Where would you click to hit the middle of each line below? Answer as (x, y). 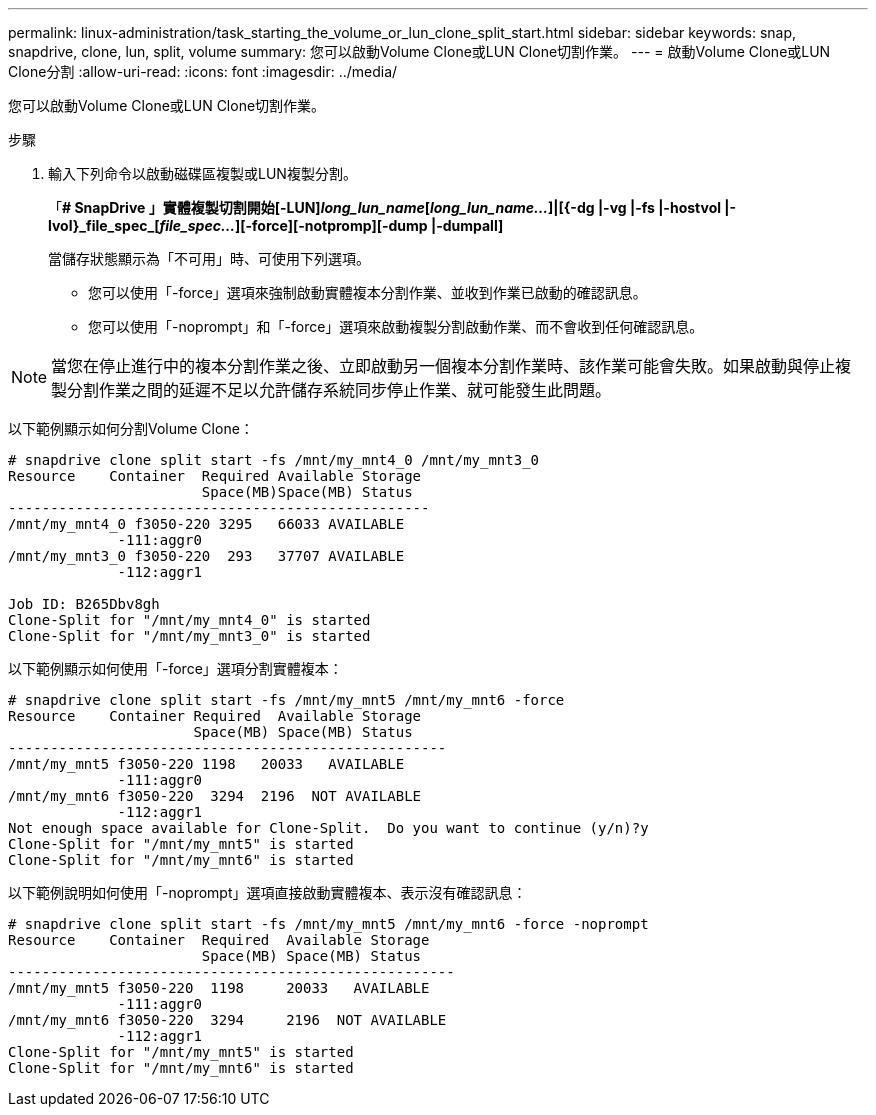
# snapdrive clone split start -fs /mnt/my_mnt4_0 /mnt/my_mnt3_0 (274, 460)
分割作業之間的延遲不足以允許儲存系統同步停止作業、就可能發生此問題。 (339, 390)
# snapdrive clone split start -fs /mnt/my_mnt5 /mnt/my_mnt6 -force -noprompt (328, 924)
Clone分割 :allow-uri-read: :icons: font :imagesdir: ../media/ (203, 71)
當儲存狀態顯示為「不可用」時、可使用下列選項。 (209, 258)
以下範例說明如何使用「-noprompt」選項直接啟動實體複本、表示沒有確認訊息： (267, 892)
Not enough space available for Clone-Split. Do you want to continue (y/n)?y (328, 828)
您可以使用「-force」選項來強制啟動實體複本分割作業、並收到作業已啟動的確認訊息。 (367, 292)
